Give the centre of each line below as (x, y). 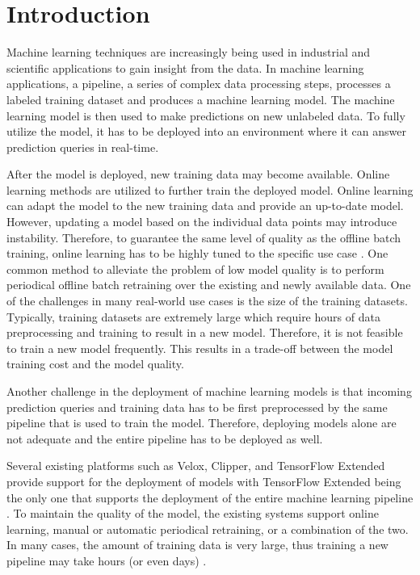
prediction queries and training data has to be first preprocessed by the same (197, 407)
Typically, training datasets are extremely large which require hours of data (193, 316)
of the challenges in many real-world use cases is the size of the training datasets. (207, 301)
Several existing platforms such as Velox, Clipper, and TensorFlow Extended (196, 466)
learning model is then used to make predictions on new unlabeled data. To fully (206, 115)
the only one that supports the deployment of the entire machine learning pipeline (210, 497)
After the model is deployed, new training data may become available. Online (198, 174)
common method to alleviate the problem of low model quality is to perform (195, 269)
